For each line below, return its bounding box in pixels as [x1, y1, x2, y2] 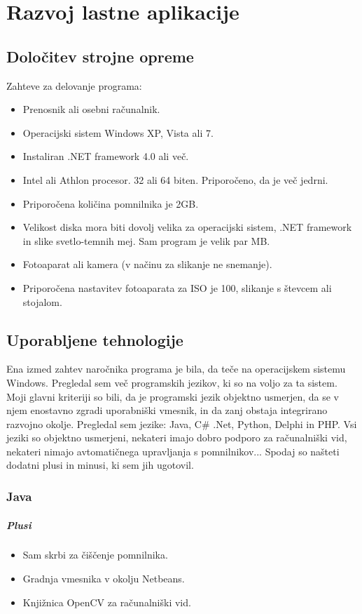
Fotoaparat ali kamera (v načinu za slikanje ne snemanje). [22, 257, 272, 272]
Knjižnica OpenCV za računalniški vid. [22, 594, 191, 609]
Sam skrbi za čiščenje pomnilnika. [22, 547, 168, 562]
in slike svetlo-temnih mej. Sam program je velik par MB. [22, 233, 270, 248]
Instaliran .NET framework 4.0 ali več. [22, 149, 189, 163]
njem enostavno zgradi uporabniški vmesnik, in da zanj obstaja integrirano [6, 403, 328, 418]
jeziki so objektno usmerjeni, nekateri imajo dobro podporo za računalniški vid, [6, 430, 347, 445]
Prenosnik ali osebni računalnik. [22, 102, 160, 116]
